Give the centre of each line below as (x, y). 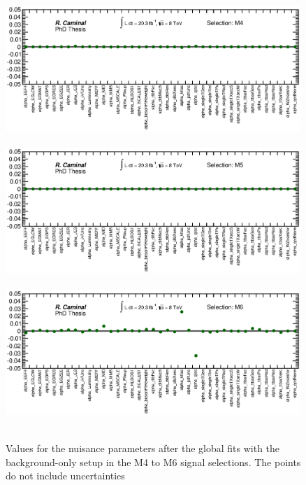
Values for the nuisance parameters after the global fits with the (143, 448)
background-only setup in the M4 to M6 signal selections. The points (153, 462)
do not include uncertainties (65, 476)
